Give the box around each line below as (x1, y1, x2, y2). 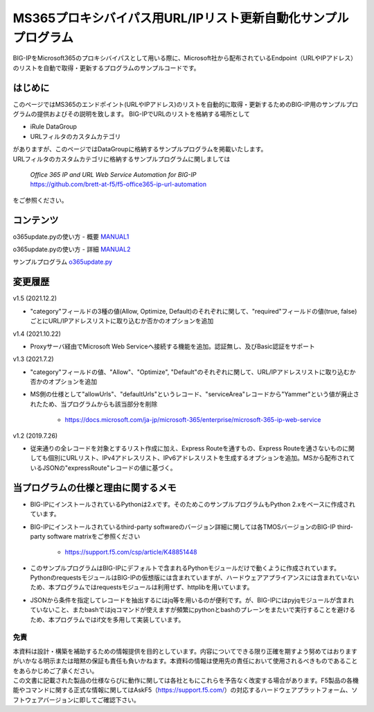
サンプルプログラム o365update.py (12, 257, 113, 266)
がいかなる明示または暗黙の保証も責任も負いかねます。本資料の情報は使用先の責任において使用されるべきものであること (12, 656, 358, 666)
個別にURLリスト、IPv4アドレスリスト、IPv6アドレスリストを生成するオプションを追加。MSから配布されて (47, 454, 355, 462)
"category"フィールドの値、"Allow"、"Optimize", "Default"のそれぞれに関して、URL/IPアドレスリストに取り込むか (30, 368, 356, 376)
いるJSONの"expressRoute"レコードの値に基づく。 (30, 464, 177, 472)
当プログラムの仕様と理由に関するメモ (12, 482, 177, 493)
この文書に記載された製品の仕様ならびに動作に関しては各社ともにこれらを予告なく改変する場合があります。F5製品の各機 (12, 676, 359, 684)
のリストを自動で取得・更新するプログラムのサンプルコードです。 (12, 63, 200, 72)
